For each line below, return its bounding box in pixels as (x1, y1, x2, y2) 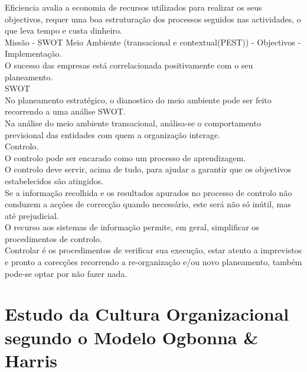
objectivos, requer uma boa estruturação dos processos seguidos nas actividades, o (5, 12, 301, 25)
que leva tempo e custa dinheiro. (5, 24, 122, 37)
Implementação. (5, 47, 62, 60)
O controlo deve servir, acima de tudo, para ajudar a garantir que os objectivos (5, 163, 292, 175)
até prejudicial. (5, 209, 59, 221)
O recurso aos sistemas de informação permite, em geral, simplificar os (5, 221, 259, 233)
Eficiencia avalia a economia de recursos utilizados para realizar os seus (5, 1, 262, 13)
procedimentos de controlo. (5, 232, 102, 244)
